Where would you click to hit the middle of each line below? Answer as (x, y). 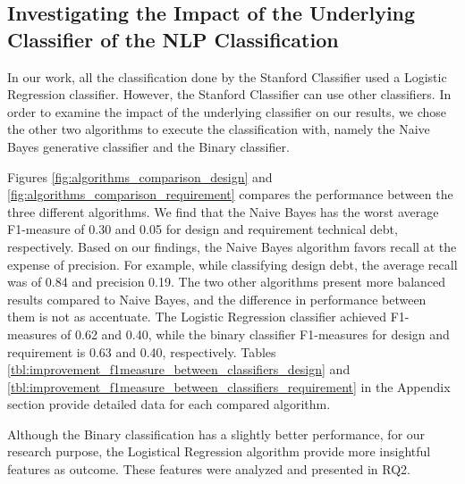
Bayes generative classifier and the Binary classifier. (148, 146)
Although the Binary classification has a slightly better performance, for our (216, 434)
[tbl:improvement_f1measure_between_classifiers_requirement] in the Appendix (229, 386)
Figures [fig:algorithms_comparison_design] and (140, 176)
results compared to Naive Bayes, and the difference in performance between (217, 299)
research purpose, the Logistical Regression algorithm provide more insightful (219, 451)
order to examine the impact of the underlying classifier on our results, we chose (227, 111)
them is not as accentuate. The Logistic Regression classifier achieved (197, 317)
